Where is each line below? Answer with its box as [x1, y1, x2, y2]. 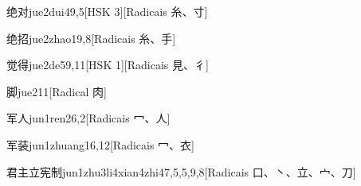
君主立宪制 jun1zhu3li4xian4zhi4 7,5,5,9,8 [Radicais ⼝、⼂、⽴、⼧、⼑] [6, 163, 356, 180]
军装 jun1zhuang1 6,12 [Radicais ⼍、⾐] [6, 136, 194, 153]
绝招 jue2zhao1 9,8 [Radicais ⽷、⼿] [6, 29, 176, 46]
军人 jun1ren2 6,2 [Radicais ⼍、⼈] [6, 110, 171, 126]
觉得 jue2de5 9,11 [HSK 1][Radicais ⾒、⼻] [6, 56, 209, 73]
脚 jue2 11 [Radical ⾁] [6, 83, 107, 99]
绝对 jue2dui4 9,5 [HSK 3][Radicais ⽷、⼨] [6, 3, 208, 19]
